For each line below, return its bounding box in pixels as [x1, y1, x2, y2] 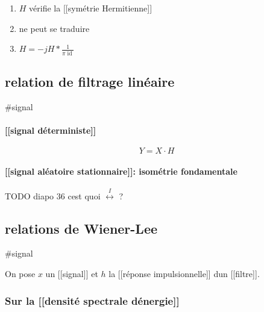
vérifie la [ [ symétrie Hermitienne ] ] [29, 2, 152, 14]
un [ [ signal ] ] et [45, 267, 98, 280]
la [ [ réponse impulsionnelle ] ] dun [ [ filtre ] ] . [108, 267, 260, 280]
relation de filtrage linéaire [5, 72, 175, 90]
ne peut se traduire [19, 22, 90, 34]
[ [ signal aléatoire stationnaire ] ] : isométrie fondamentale [5, 164, 237, 177]
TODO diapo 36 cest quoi [5, 189, 101, 202]
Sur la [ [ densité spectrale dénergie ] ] [5, 293, 180, 308]
